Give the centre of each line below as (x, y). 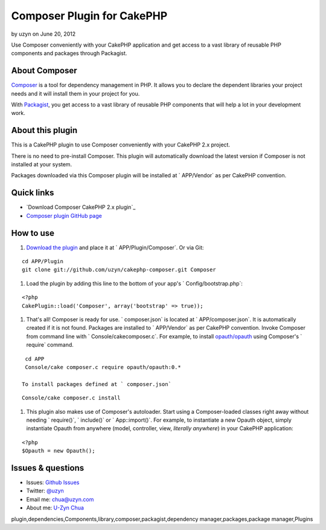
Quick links (33, 193)
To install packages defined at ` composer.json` (97, 384)
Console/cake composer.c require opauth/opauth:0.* (103, 367)
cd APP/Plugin (43, 261)
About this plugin (44, 130)
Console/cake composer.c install (71, 398)
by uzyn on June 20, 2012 (43, 34)
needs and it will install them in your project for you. (75, 93)
